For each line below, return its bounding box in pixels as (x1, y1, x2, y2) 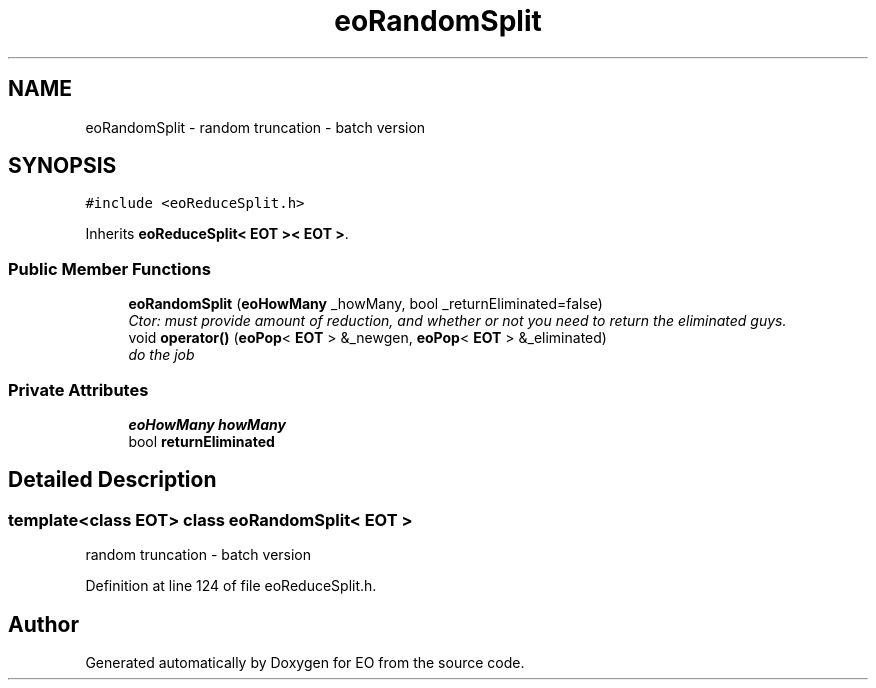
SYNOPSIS (8, 153, 117, 179)
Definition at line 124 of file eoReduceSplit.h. (85, 577, 377, 595)
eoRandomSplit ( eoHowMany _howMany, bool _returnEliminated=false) (128, 295, 603, 313)
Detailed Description (8, 467, 217, 493)
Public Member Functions (8, 258, 211, 279)
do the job (128, 346, 195, 364)
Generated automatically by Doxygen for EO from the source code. (85, 654, 525, 671)
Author (8, 611, 79, 637)
